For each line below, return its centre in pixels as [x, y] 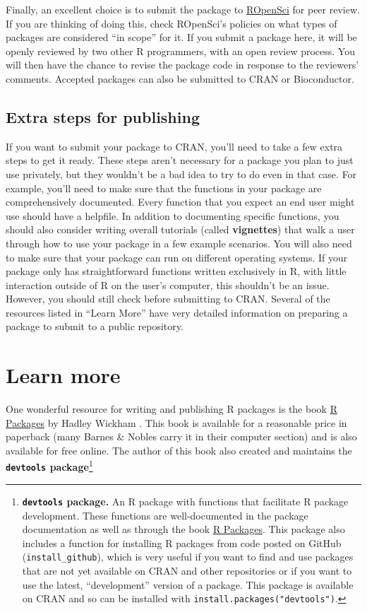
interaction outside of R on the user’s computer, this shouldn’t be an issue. [168, 285]
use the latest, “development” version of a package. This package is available [188, 584]
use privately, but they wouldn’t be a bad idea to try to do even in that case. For [181, 174]
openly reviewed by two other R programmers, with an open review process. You [180, 51]
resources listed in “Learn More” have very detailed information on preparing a [177, 312]
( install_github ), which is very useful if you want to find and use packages [188, 557]
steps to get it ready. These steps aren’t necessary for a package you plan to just [180, 160]
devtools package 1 [49, 466]
